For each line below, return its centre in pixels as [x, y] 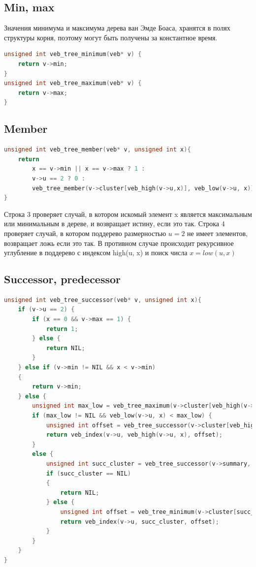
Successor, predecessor [63, 279]
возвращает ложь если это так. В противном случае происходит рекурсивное [119, 243]
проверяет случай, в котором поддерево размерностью [85, 233]
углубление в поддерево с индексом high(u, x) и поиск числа [96, 253]
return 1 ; [62, 329]
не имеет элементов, [218, 233]
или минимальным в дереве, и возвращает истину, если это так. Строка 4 [114, 224]
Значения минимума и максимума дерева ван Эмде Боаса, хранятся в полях [117, 28]
